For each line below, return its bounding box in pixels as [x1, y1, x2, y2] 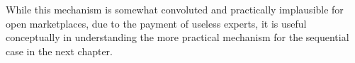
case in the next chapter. [6, 43, 113, 58]
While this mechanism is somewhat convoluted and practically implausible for [6, 2, 344, 16]
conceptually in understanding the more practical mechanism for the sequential [6, 30, 349, 45]
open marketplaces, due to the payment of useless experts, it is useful [6, 16, 307, 30]
